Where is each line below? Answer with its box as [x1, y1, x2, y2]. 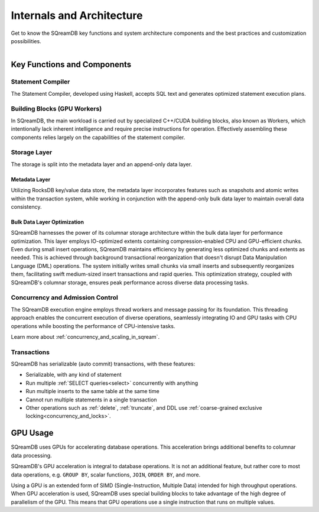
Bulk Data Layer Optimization [11, 218, 84, 225]
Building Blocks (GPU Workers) [11, 105, 102, 113]
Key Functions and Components [11, 60, 132, 70]
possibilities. [11, 37, 41, 44]
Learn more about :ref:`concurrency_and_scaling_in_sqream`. [11, 333, 159, 340]
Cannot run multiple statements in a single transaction [25, 396, 157, 403]
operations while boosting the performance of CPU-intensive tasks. [11, 322, 175, 329]
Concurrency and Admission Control [11, 293, 118, 302]
